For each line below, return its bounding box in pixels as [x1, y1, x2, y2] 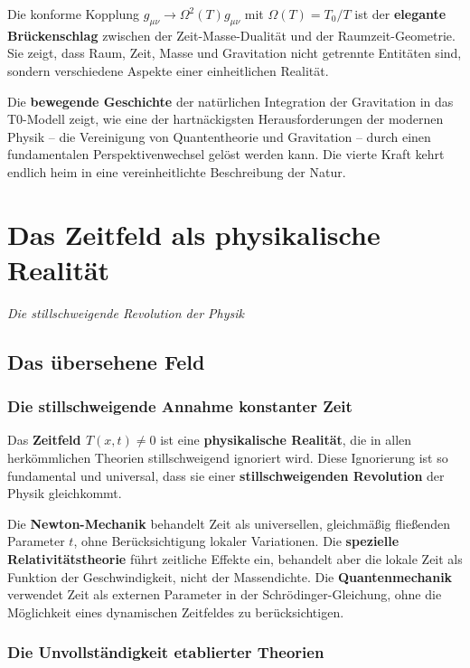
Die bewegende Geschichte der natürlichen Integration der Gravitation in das [7, 91, 454, 110]
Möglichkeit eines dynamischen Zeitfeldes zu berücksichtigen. [7, 602, 344, 621]
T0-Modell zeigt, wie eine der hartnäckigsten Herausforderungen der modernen [7, 109, 444, 128]
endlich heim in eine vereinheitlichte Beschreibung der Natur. [7, 162, 346, 181]
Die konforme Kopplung [7, 5, 140, 23]
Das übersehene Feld [7, 347, 205, 375]
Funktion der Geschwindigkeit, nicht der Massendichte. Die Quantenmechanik [7, 567, 453, 586]
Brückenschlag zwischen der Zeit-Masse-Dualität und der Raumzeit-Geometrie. [7, 25, 456, 44]
